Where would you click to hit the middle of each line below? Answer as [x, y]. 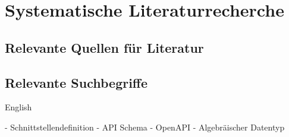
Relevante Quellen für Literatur [104, 47]
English [18, 107]
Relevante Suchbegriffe [76, 82]
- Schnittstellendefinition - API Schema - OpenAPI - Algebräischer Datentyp [145, 127]
